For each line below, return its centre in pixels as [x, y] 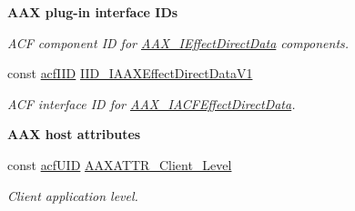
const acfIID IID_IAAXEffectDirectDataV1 [130, 73]
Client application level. [73, 195]
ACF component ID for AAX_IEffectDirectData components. [178, 42]
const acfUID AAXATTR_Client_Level [120, 164]
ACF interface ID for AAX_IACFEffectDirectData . [152, 103]
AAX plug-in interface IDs [93, 12]
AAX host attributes [74, 134]
